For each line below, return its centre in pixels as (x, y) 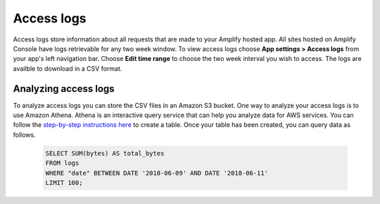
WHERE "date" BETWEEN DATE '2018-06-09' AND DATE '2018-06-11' (157, 173)
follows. (24, 135)
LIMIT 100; (64, 183)
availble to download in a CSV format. (68, 68)
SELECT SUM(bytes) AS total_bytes (105, 153)
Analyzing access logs (64, 89)
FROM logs (62, 163)
